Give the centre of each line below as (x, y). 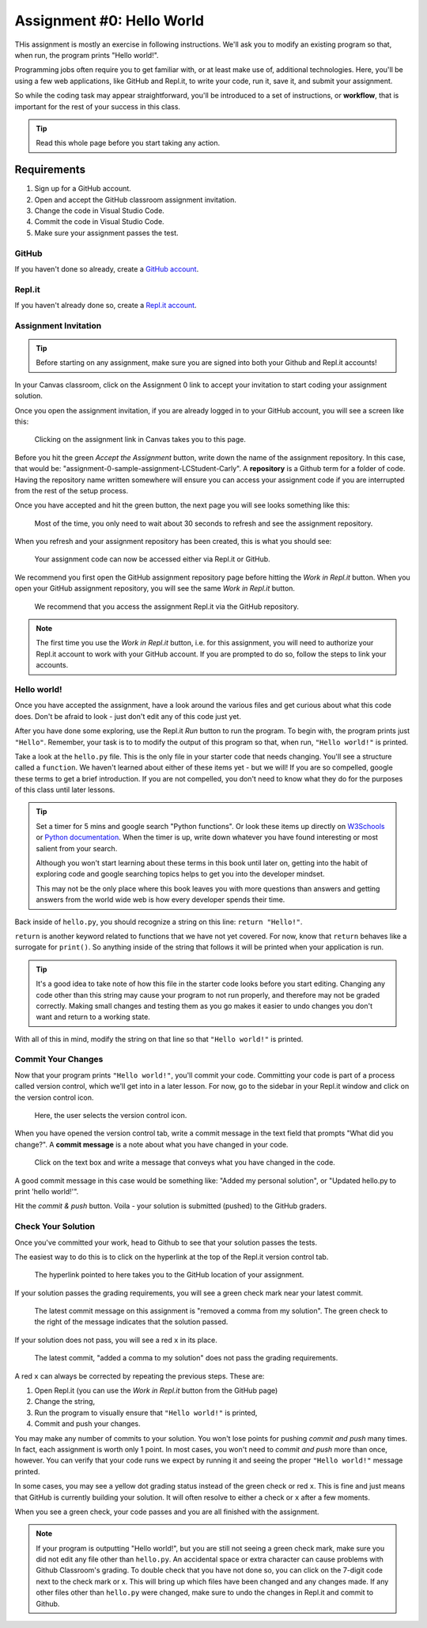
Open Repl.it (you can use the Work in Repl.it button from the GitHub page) (156, 1390)
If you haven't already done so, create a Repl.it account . (106, 306)
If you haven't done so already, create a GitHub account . (107, 268)
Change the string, (64, 1402)
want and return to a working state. (93, 1017)
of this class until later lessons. (65, 790)
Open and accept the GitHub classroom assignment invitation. (136, 200)
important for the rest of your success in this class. (98, 106)
